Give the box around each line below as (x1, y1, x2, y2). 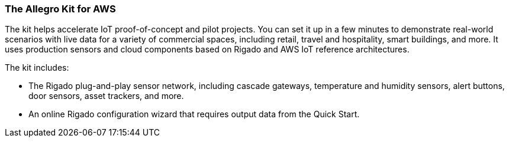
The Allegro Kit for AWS (5, 3, 116, 15)
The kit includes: (5, 62, 69, 73)
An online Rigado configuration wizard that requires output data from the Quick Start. (28, 109, 360, 120)
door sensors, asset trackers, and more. (28, 91, 184, 101)
